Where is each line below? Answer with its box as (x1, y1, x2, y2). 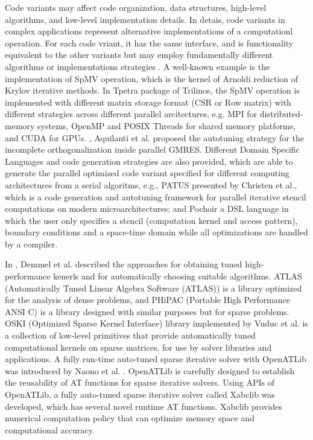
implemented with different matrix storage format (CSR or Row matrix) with (5, 95, 291, 108)
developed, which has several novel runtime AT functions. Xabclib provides (5, 400, 282, 412)
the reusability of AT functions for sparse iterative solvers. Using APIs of (5, 376, 275, 389)
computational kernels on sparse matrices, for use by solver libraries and (5, 340, 272, 353)
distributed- (259, 107, 303, 120)
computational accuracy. (5, 423, 95, 436)
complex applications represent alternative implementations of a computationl (5, 25, 293, 37)
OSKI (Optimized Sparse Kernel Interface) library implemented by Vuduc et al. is (5, 317, 308, 330)
